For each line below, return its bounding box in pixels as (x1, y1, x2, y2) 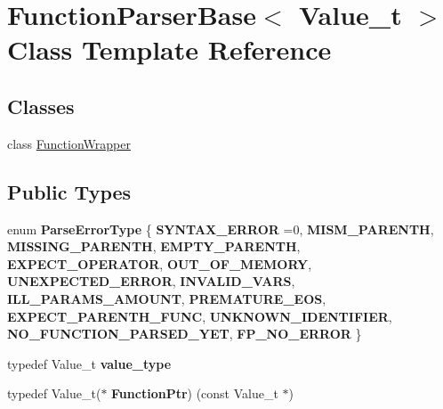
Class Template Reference (7, 31, 332, 68)
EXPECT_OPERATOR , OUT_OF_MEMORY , (7, 254, 312, 273)
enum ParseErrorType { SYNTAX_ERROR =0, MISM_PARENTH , (7, 219, 434, 238)
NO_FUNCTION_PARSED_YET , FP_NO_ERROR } (7, 324, 362, 343)
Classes (7, 92, 75, 119)
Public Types (7, 177, 132, 205)
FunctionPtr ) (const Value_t (111, 384, 278, 403)
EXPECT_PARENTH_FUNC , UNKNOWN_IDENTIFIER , (7, 307, 392, 325)
